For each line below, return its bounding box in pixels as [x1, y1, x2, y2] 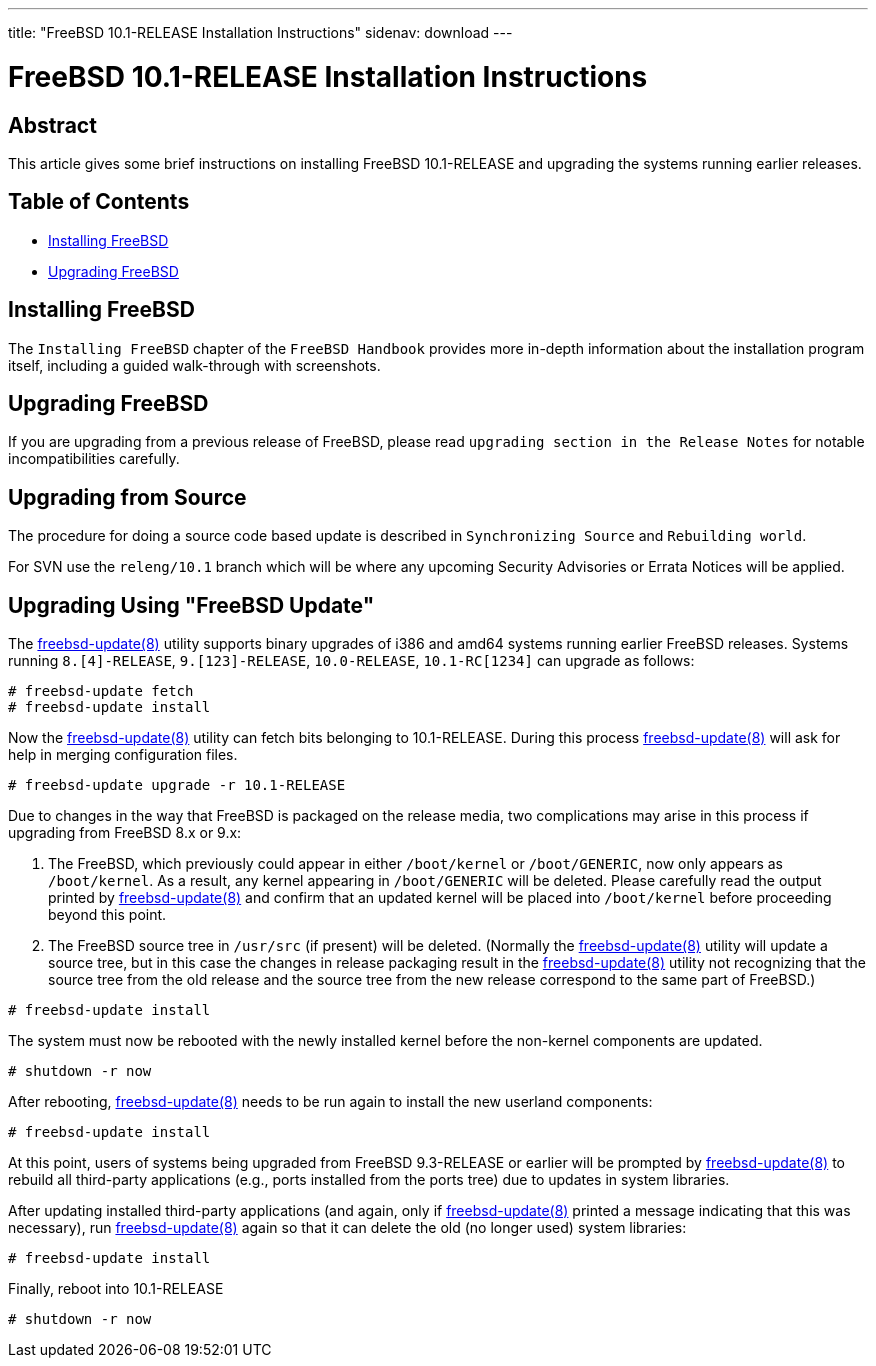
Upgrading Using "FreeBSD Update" [8, 592, 375, 618]
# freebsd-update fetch [8, 683, 194, 700]
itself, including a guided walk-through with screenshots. [8, 356, 381, 374]
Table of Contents [8, 189, 190, 215]
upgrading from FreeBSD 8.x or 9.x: [8, 824, 242, 842]
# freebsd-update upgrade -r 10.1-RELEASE [8, 777, 346, 794]
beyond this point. [48, 906, 167, 924]
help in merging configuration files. [8, 746, 238, 764]
